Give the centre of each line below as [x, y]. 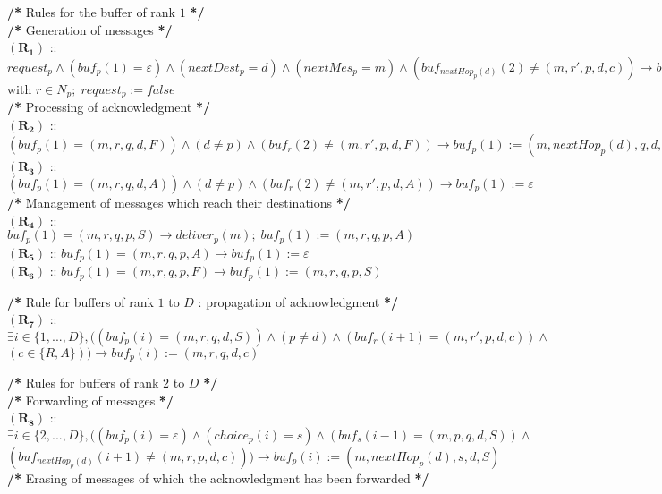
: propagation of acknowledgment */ [298, 301]
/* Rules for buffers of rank [83, 383]
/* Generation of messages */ [90, 29]
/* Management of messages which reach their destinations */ [179, 203]
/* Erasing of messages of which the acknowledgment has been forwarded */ [218, 477]
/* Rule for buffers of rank [81, 301]
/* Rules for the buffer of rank [92, 12]
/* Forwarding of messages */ [90, 400]
